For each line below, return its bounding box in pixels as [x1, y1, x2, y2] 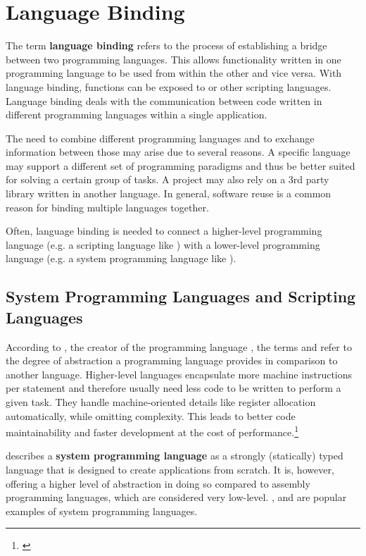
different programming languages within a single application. [6, 107, 267, 122]
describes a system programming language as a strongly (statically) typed [6, 448, 343, 463]
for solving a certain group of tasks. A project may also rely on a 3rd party [6, 172, 329, 187]
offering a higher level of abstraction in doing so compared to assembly [6, 476, 310, 490]
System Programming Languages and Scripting [6, 285, 356, 307]
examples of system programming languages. [6, 503, 198, 518]
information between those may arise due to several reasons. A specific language [6, 144, 351, 159]
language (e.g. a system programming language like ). [6, 251, 236, 266]
